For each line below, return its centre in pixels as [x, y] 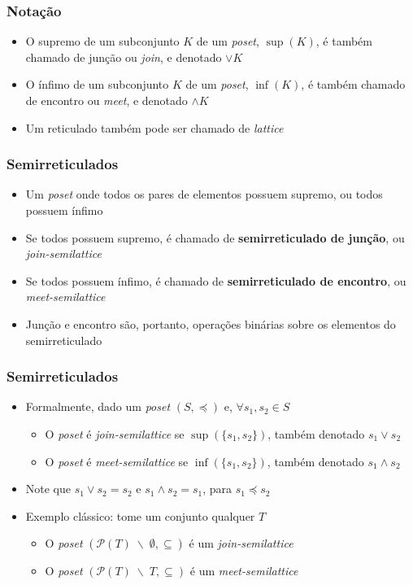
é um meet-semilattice [244, 571]
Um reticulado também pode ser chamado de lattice [154, 127]
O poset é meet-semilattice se [117, 461]
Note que [48, 489]
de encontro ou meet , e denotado [107, 100]
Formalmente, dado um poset [98, 406]
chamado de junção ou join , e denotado [124, 57]
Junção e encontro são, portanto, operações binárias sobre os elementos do [211, 323]
